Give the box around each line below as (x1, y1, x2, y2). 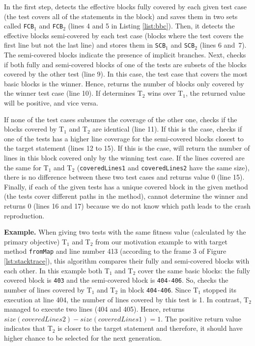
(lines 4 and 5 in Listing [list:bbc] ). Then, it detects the (68, 21, 235, 31)
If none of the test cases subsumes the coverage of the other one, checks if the (4, 114, 237, 124)
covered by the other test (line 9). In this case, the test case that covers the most (4, 69, 248, 79)
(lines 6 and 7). (199, 40, 247, 50)
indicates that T (4, 323, 53, 333)
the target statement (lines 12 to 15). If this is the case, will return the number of (4, 143, 250, 153)
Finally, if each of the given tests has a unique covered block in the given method (4, 181, 248, 191)
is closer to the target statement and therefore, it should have (57, 323, 243, 333)
